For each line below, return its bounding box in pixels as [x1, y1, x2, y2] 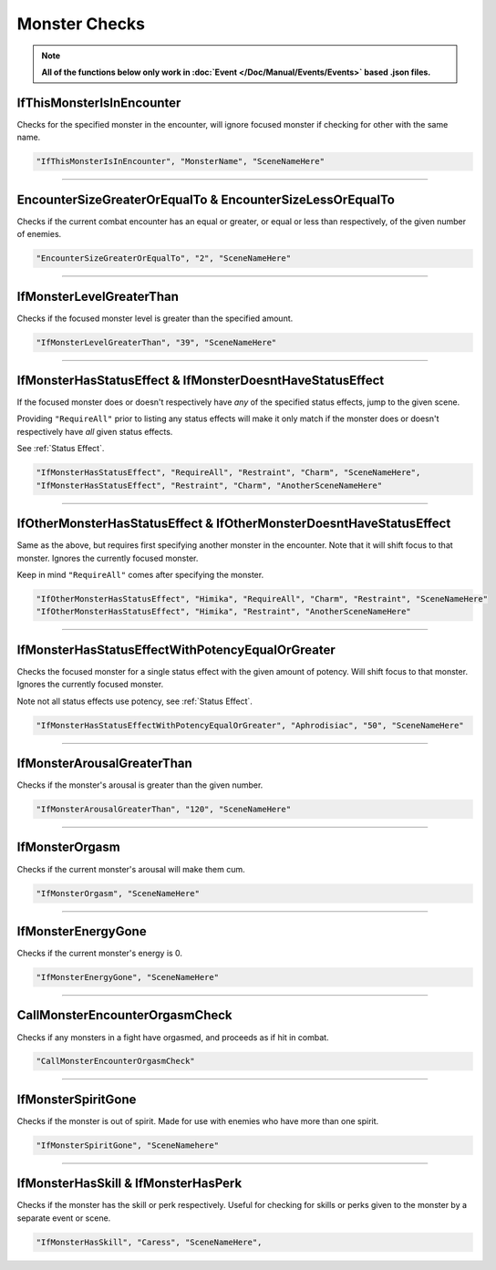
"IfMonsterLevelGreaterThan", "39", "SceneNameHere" [36, 337, 277, 347]
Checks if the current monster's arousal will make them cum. [16, 863, 245, 874]
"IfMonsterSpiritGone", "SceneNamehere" [36, 1140, 219, 1151]
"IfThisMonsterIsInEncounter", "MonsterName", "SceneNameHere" [36, 156, 325, 167]
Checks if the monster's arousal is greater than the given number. [16, 780, 263, 790]
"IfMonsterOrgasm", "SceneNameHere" [36, 888, 201, 898]
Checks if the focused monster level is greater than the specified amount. [16, 313, 294, 324]
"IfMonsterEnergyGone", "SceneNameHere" [36, 972, 219, 982]
